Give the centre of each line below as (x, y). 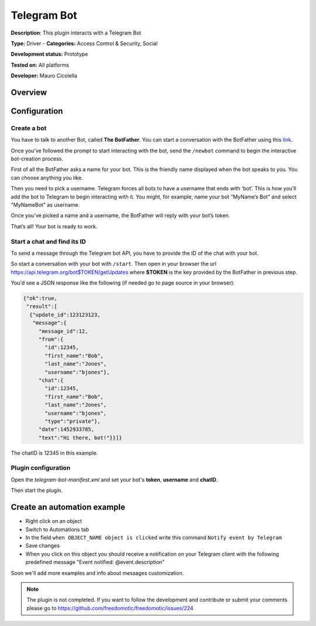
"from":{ (51, 339)
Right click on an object (54, 521)
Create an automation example (68, 507)
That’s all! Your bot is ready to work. (54, 226)
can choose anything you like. (47, 177)
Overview (29, 92)
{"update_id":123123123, (65, 314)
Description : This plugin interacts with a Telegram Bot (76, 33)
